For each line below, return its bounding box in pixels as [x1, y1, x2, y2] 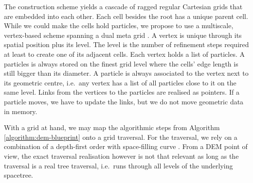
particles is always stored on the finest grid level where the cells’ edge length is [4, 58, 238, 68]
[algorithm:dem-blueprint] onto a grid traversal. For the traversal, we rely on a [4, 132, 237, 142]
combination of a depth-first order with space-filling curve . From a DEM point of [4, 141, 248, 151]
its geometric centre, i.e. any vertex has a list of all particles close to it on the [4, 77, 236, 87]
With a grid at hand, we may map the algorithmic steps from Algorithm [4, 122, 220, 133]
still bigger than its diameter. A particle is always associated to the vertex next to [4, 68, 249, 78]
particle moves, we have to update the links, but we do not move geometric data [4, 96, 244, 106]
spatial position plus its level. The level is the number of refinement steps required [4, 39, 249, 50]
